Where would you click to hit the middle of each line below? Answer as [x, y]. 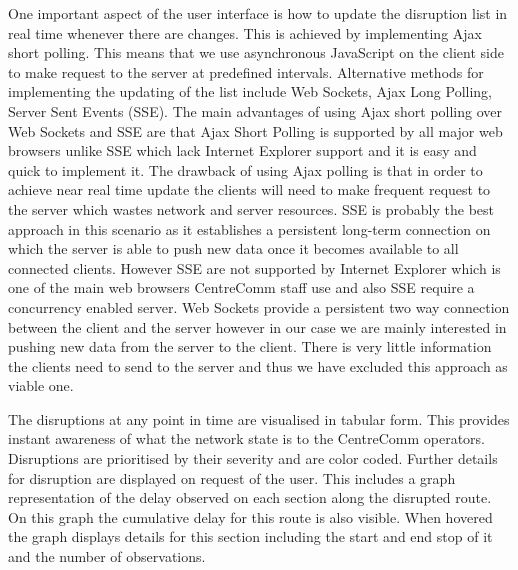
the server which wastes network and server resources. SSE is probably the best [251, 208]
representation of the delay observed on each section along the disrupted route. [250, 497]
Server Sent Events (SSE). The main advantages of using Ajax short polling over [255, 110]
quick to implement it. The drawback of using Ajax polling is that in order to [245, 169]
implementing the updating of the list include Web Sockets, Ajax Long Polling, [250, 91]
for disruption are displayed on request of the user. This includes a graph [232, 477]
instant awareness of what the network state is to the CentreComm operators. [246, 438]
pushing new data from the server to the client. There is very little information [250, 346]
